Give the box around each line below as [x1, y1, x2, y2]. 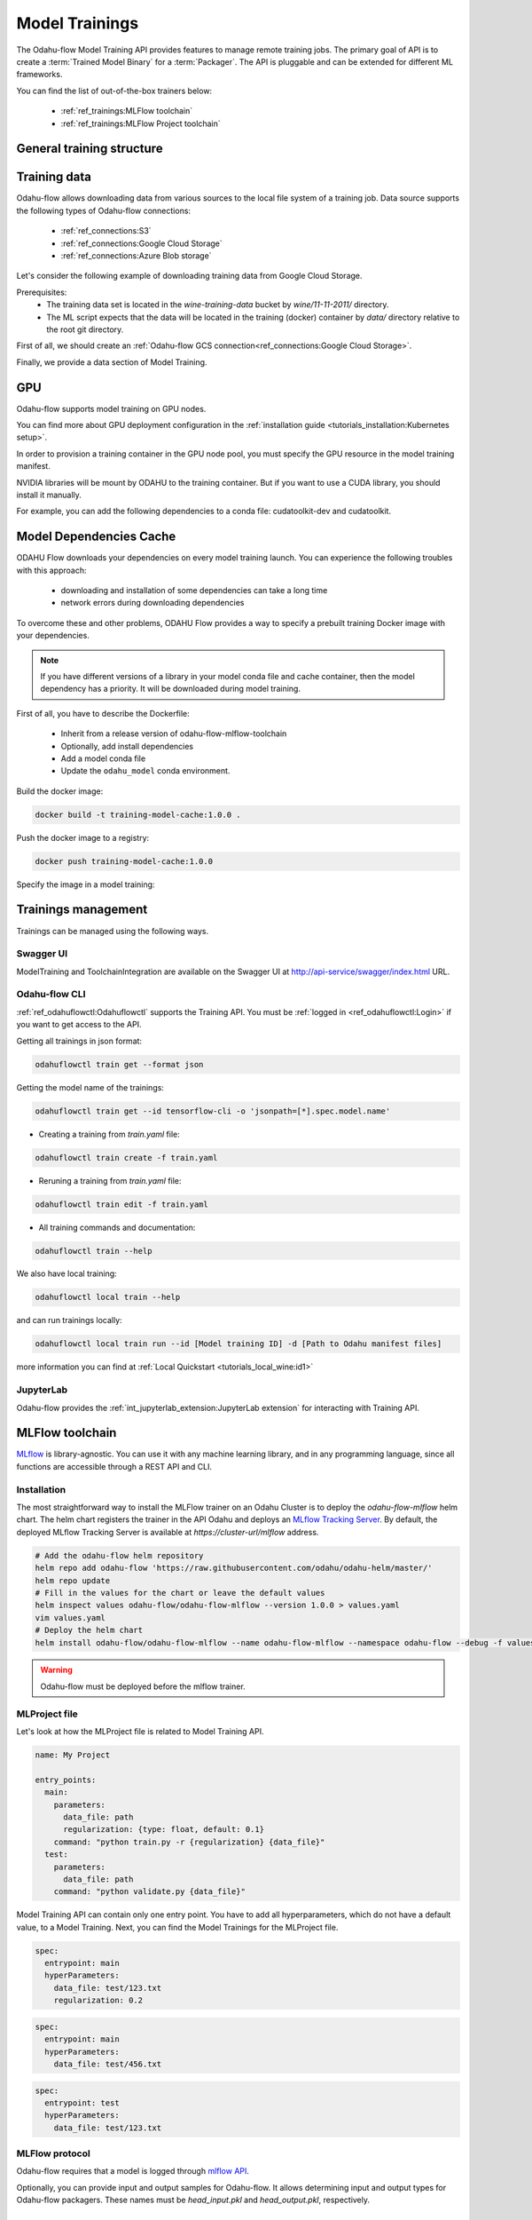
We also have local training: [16, 1268, 117, 1279]
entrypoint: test [44, 2097, 120, 2108]
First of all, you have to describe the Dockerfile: [16, 708, 190, 718]
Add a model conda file [60, 753, 146, 764]
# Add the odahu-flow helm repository [35, 1550, 204, 1560]
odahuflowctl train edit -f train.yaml [35, 1199, 208, 1209]
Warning [40, 1665, 73, 1676]
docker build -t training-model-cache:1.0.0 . [35, 809, 241, 820]
